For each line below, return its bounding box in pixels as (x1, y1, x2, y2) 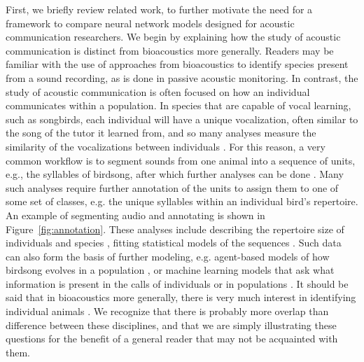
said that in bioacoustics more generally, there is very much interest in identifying (6, 290, 356, 305)
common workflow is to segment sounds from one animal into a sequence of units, (6, 153, 356, 167)
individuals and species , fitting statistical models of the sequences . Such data (6, 235, 342, 250)
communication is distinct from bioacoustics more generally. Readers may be (6, 43, 334, 57)
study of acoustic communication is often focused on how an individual (6, 84, 310, 99)
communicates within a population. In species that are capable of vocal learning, (6, 98, 351, 113)
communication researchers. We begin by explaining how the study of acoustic (6, 29, 341, 44)
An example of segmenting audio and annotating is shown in (6, 207, 265, 222)
